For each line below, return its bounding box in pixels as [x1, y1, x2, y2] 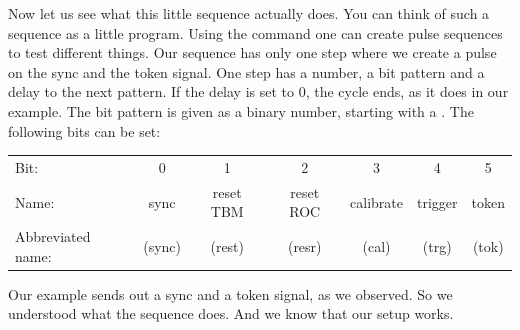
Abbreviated [15, 226, 91, 247]
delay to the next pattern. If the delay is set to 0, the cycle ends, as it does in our [8, 81, 509, 102]
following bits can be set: [8, 120, 161, 141]
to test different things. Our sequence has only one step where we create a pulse [8, 42, 497, 63]
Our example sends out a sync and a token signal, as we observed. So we [8, 283, 453, 304]
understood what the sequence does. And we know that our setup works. [8, 303, 454, 324]
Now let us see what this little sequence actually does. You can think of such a [8, 3, 490, 23]
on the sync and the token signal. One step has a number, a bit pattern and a [8, 61, 485, 82]
